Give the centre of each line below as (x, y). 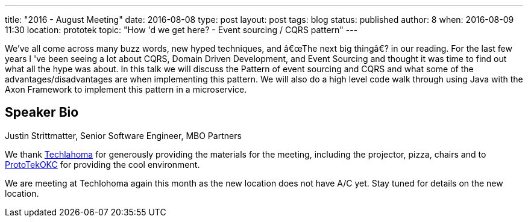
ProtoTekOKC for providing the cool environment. (102, 164)
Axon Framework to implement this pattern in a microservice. (126, 89)
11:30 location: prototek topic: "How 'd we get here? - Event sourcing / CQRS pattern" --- (181, 30)
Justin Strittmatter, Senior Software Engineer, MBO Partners (123, 135)
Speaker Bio (42, 113)
